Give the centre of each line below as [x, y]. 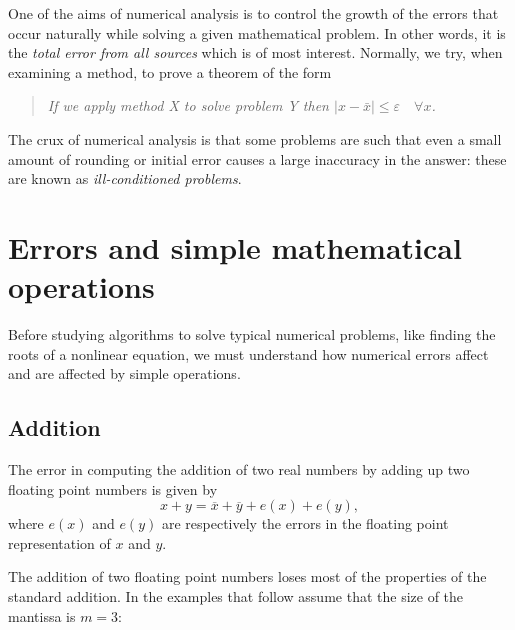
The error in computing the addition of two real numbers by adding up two [239, 469]
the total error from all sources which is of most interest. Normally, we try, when [255, 52]
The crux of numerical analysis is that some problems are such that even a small [255, 138]
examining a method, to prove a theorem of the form [170, 71]
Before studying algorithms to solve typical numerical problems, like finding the [252, 334]
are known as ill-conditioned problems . [125, 178]
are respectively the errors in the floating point [305, 523]
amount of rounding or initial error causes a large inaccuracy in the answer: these [257, 158]
